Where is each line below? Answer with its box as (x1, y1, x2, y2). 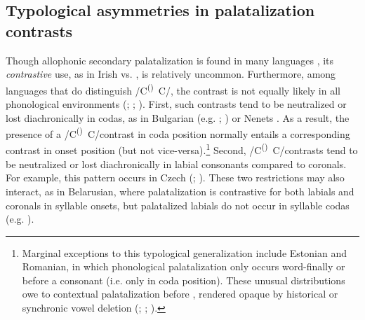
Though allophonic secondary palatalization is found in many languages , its (6, 53, 334, 67)
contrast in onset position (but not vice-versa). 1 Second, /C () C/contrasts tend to (6, 141, 358, 158)
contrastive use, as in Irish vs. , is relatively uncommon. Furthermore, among (6, 67, 336, 81)
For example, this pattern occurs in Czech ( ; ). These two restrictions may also (6, 170, 345, 185)
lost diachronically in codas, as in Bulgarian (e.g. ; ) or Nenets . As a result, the (6, 110, 350, 125)
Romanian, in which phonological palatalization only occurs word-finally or (22, 259, 345, 274)
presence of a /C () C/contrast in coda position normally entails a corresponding (6, 125, 350, 141)
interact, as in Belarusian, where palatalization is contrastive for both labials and (6, 183, 354, 198)
